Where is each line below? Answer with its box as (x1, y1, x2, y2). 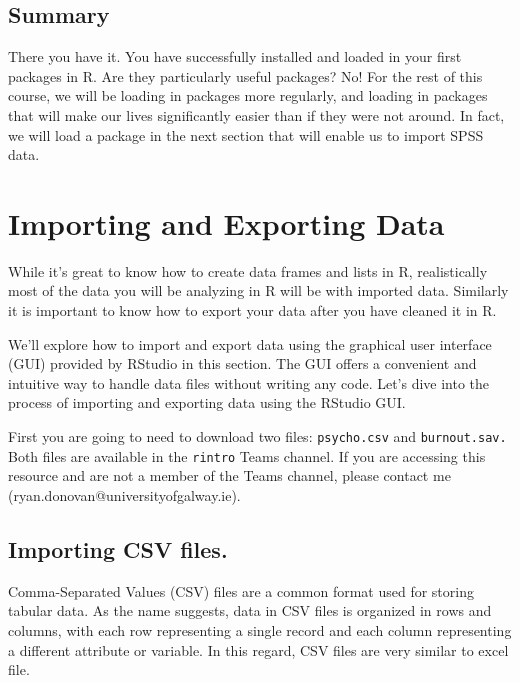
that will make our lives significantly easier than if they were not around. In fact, (8, 104, 505, 125)
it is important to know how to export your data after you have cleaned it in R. (8, 300, 497, 321)
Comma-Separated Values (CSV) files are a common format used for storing (8, 580, 474, 601)
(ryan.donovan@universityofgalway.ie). (8, 484, 241, 505)
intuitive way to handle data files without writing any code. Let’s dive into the (8, 372, 490, 393)
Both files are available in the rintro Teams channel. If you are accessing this (8, 445, 486, 466)
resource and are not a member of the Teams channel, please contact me (8, 465, 451, 486)
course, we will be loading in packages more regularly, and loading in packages (8, 85, 488, 106)
